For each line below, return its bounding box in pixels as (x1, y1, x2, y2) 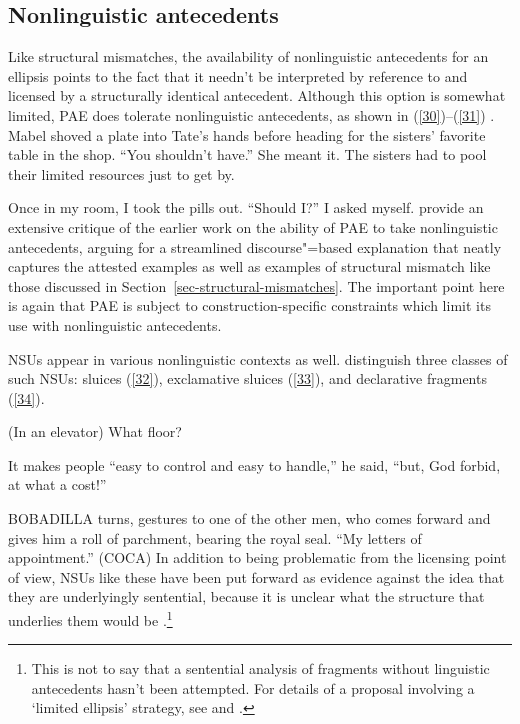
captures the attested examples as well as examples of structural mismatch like (8, 256, 491, 277)
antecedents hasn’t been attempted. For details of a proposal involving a (31, 677, 475, 698)
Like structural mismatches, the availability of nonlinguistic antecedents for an (8, 46, 489, 67)
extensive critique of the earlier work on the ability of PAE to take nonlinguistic (8, 216, 498, 237)
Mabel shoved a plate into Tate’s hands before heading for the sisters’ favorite (8, 124, 486, 145)
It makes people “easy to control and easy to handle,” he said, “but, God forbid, (8, 454, 501, 475)
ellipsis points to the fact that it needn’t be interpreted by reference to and (8, 65, 468, 86)
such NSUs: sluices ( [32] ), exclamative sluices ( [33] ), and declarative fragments (8, 368, 487, 389)
